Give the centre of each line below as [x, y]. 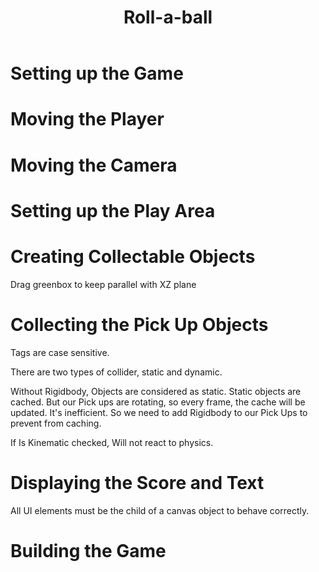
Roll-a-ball [168, 17]
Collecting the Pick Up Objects [139, 324]
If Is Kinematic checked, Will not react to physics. [112, 442]
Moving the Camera [94, 165]
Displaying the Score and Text [137, 482]
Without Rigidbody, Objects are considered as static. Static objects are [156, 391]
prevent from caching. [56, 423]
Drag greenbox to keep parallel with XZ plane [103, 284]
